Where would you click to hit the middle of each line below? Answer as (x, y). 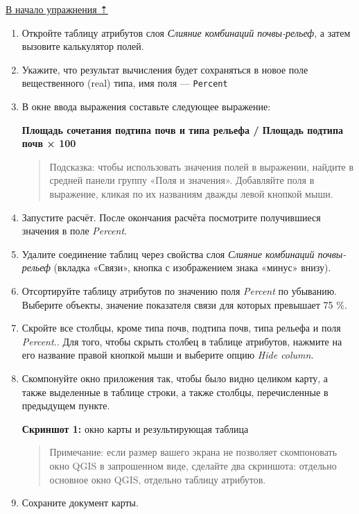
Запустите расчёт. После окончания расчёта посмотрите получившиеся (171, 217)
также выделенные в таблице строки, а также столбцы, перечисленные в (175, 392)
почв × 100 (49, 143)
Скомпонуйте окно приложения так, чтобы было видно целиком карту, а (175, 378)
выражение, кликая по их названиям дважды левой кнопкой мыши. (191, 194)
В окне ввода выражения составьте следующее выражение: (146, 106)
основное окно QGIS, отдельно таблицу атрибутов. (158, 479)
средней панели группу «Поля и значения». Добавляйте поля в (182, 180)
